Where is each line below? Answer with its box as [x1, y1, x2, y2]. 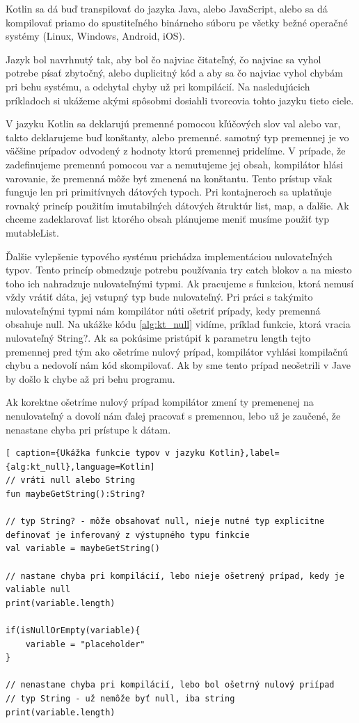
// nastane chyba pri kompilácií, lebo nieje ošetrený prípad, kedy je [6, 571, 344, 581]
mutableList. [6, 225, 59, 239]
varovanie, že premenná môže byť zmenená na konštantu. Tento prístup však [6, 170, 333, 185]
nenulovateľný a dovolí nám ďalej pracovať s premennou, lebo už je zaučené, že [6, 408, 341, 423]
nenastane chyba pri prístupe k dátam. [6, 422, 171, 436]
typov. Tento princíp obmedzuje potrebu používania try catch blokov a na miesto [6, 262, 352, 277]
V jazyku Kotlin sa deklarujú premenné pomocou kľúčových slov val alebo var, [6, 116, 341, 131]
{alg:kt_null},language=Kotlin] [6, 461, 155, 472]
